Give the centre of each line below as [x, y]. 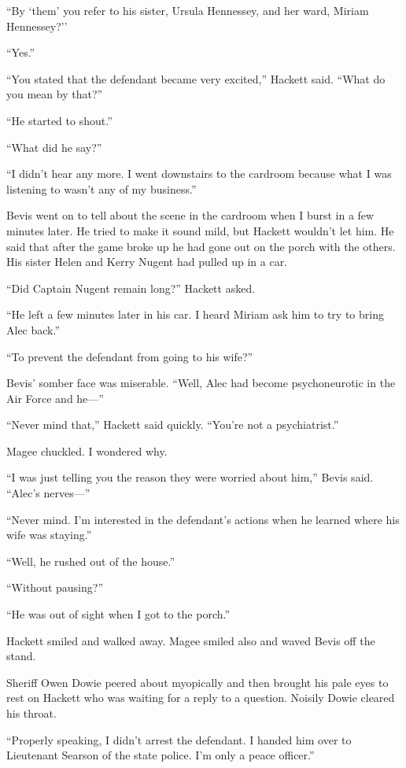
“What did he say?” [54, 147]
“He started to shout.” [59, 120]
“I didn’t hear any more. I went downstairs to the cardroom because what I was [199, 174]
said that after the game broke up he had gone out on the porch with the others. [201, 246]
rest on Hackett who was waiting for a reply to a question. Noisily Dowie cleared [201, 698]
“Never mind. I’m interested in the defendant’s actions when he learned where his [203, 519]
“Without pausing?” [55, 587]
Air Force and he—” [55, 398]
